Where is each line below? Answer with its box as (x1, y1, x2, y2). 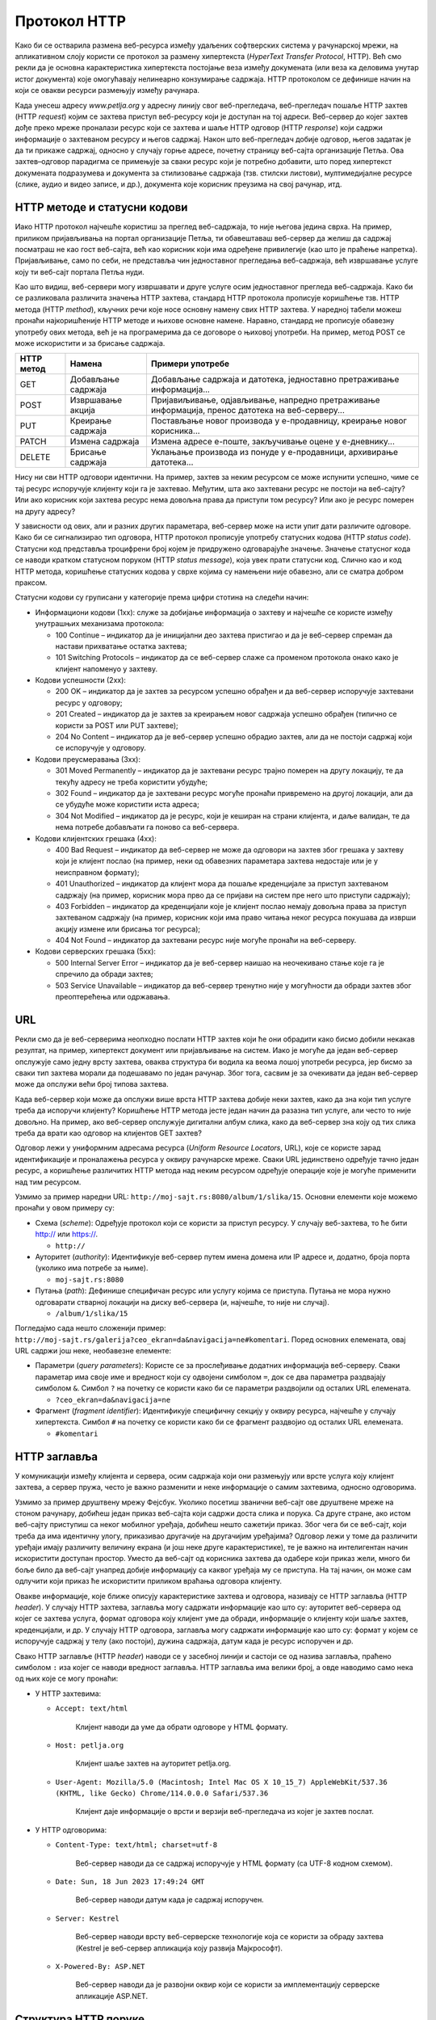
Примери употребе (150, 358, 230, 369)
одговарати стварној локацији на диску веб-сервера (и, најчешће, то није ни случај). (35, 1297, 330, 1307)
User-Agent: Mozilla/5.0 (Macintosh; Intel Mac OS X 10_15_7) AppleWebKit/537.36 (55, 1778, 388, 1786)
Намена (69, 358, 103, 369)
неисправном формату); (55, 867, 140, 877)
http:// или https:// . (35, 1229, 99, 1239)
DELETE (19, 452, 51, 463)
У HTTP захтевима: (35, 1689, 102, 1698)
